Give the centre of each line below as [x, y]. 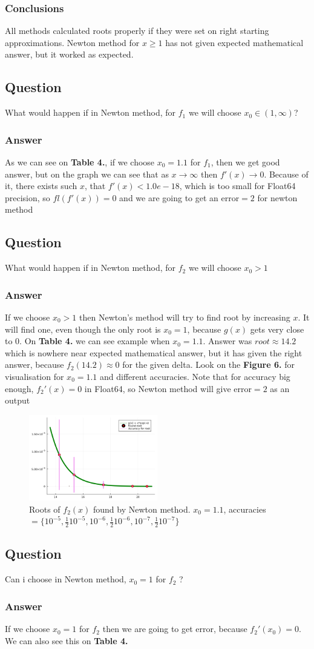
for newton [277, 197]
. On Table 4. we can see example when [95, 341]
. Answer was [227, 341]
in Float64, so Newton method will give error [168, 388]
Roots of [45, 509]
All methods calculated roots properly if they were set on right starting [137, 31]
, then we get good [245, 162]
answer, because [34, 364]
